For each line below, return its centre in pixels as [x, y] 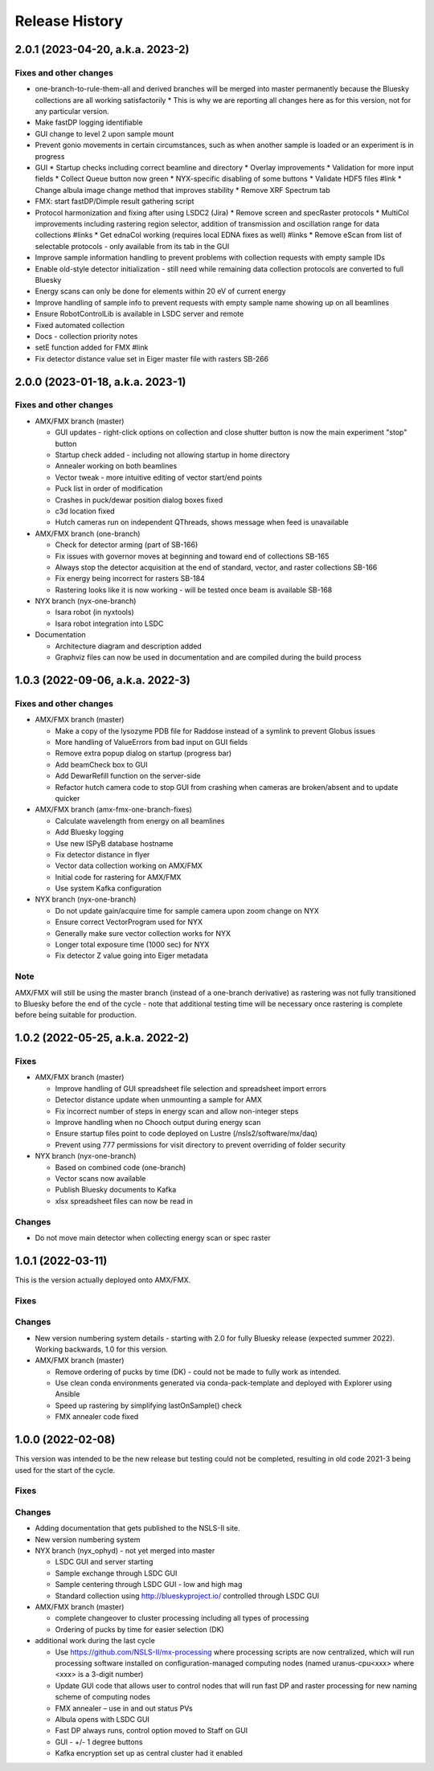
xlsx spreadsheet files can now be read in [124, 1200]
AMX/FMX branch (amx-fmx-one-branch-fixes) [114, 810]
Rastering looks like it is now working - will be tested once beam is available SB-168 [194, 590]
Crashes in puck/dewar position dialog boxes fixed [139, 500]
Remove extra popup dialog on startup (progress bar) [143, 753]
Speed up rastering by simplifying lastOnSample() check [149, 1405]
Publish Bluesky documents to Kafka [116, 1190]
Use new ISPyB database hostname [114, 843]
